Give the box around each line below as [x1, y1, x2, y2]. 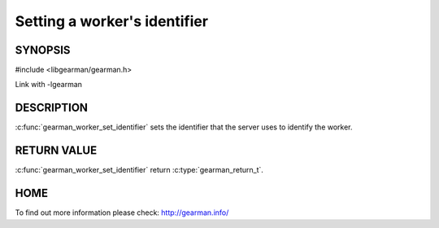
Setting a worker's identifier [15, 12, 209, 30]
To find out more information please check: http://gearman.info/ [15, 208, 229, 217]
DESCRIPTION [15, 101, 89, 115]
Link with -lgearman [15, 80, 83, 90]
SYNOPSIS [15, 43, 71, 57]
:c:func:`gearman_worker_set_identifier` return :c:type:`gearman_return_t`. [15, 165, 264, 175]
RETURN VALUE [15, 143, 98, 158]
